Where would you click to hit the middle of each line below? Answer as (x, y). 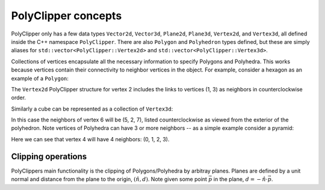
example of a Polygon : (40, 78)
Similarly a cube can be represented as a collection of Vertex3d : (92, 109)
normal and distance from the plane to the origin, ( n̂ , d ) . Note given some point (109, 179)
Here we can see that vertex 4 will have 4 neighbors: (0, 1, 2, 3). (90, 139)
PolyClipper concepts (67, 16)
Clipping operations (49, 156)
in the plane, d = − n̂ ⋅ (240, 179)
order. (19, 98)
